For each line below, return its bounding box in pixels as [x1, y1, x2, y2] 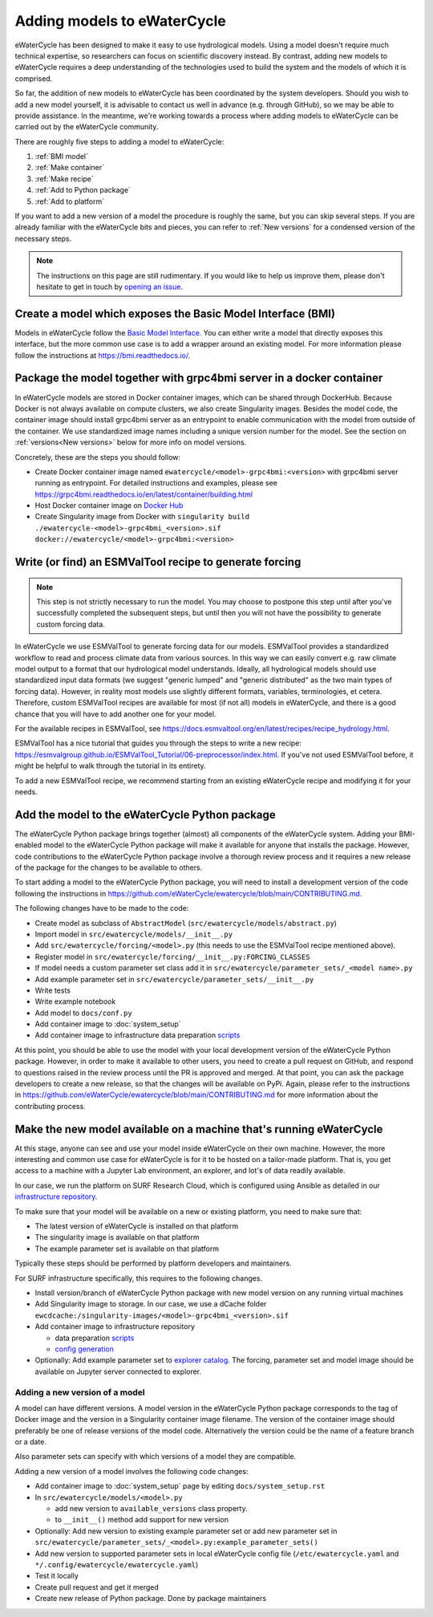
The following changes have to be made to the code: [14, 904, 189, 913]
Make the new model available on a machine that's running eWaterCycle [14, 1122, 383, 1136]
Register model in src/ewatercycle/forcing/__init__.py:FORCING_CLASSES [34, 952, 310, 961]
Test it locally [34, 1571, 79, 1581]
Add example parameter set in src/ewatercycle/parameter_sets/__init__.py [34, 974, 314, 984]
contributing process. [14, 1101, 86, 1111]
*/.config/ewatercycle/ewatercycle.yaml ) [34, 1559, 199, 1569]
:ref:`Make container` [34, 163, 104, 173]
